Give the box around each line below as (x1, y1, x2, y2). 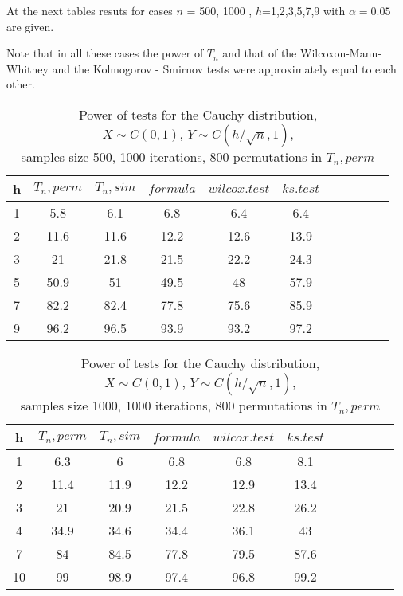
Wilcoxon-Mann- (299, 45, 381, 61)
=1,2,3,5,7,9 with (262, 2, 346, 18)
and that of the (222, 45, 297, 61)
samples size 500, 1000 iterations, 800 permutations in (21, 147, 323, 166)
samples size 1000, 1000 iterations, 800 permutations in (20, 395, 328, 414)
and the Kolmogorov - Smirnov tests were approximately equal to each (52, 60, 397, 76)
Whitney (6, 60, 49, 76)
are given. (6, 18, 54, 34)
